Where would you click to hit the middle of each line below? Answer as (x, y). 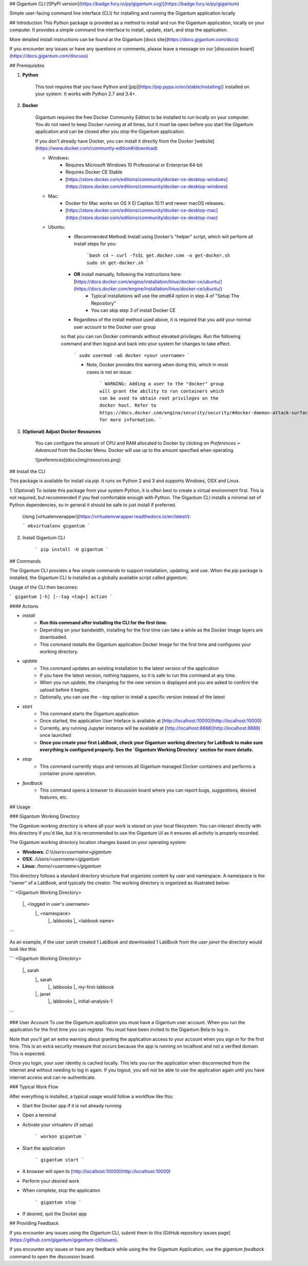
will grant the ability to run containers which (162, 391)
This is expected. (28, 1053)
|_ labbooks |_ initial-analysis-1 (80, 1001)
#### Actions (24, 606)
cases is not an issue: (109, 372)
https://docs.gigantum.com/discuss (49, 56)
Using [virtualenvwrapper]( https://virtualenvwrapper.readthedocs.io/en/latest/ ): (107, 517)
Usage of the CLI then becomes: (44, 587)
